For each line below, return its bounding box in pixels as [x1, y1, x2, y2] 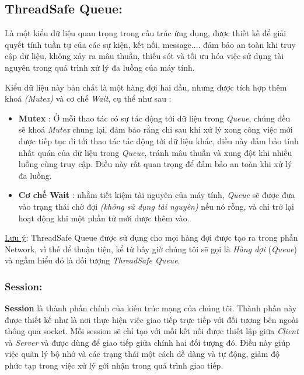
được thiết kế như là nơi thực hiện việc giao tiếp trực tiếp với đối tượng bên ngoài [5, 313, 298, 325]
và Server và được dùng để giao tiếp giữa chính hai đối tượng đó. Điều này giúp [5, 336, 291, 348]
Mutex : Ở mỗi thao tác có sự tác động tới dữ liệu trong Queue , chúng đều [18, 112, 291, 124]
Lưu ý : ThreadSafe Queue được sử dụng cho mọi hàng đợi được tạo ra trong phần [5, 231, 298, 244]
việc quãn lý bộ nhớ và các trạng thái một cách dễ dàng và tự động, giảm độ [5, 348, 279, 360]
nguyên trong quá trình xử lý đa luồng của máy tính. [5, 61, 195, 73]
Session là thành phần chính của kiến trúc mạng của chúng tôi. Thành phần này [5, 302, 297, 314]
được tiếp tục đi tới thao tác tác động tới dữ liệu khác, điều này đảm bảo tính [18, 134, 299, 147]
